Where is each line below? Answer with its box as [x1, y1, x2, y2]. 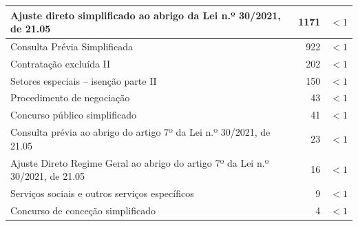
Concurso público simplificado [10, 107, 136, 122]
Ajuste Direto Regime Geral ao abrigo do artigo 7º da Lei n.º [10, 155, 269, 169]
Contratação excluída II [10, 56, 111, 70]
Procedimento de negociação [10, 90, 130, 105]
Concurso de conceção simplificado [10, 203, 156, 217]
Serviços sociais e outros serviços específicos [10, 186, 194, 201]
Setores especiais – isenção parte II [10, 73, 157, 88]
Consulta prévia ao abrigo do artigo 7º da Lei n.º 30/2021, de [10, 125, 271, 139]
